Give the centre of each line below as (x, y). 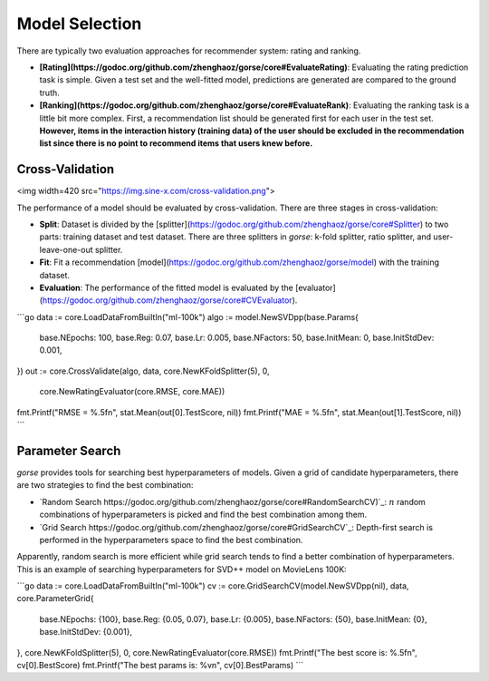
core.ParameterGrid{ (55, 598)
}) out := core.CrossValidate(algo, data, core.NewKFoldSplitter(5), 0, (143, 371)
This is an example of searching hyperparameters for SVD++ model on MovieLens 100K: (182, 569)
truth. (50, 92)
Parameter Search (69, 450)
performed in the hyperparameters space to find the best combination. (171, 540)
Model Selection (79, 24)
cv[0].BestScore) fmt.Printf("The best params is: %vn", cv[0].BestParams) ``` (160, 666)
